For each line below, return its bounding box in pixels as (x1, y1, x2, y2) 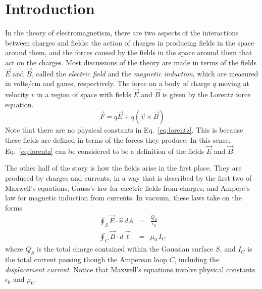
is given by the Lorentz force (162, 89, 251, 100)
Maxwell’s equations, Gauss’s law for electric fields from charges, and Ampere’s (5, 182, 250, 193)
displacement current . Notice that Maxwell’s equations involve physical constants (5, 264, 255, 274)
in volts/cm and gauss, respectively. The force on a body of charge (5, 78, 211, 89)
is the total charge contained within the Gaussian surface (37, 243, 214, 254)
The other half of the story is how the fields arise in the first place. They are (5, 162, 242, 173)
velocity (5, 89, 29, 100)
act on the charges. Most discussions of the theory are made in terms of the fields (5, 57, 257, 67)
